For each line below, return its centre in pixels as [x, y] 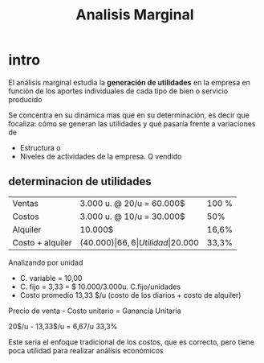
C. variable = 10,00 [51, 278]
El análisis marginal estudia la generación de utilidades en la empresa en [130, 82]
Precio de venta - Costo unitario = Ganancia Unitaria [95, 311]
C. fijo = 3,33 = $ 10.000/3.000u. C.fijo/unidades [100, 287]
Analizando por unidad [46, 262]
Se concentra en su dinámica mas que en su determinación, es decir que [129, 115]
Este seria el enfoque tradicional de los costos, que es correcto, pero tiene [132, 342]
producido [25, 99]
